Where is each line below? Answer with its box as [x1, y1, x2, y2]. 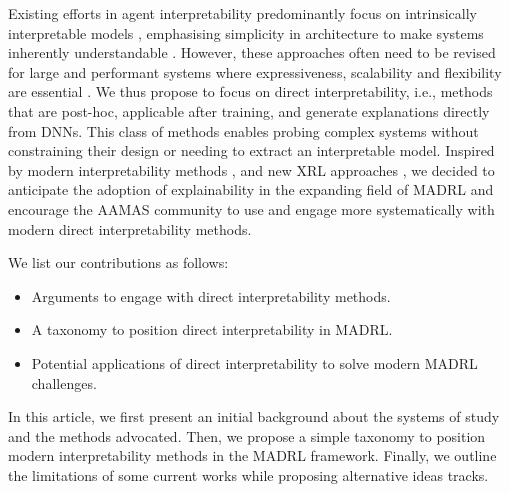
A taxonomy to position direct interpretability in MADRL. [31, 319, 393, 340]
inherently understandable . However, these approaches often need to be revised [8, 42, 496, 63]
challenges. [31, 372, 97, 393]
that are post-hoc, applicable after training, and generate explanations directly [8, 100, 490, 121]
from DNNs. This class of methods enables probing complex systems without [8, 120, 479, 141]
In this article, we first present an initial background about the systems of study [8, 406, 500, 427]
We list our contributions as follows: [8, 252, 229, 273]
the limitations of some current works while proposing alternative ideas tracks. [8, 464, 489, 485]
